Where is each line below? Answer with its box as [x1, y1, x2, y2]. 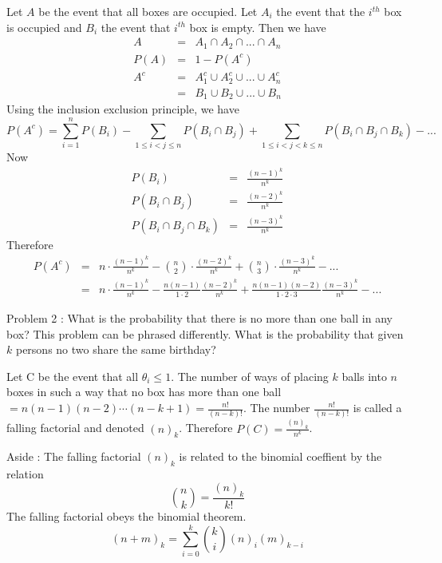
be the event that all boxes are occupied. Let [38, 3, 258, 19]
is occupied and [6, 18, 82, 35]
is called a [353, 399, 402, 415]
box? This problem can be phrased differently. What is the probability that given [6, 325, 404, 342]
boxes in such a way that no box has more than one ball [6, 383, 282, 400]
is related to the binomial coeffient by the [179, 448, 382, 465]
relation [6, 466, 44, 482]
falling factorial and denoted [6, 419, 144, 436]
